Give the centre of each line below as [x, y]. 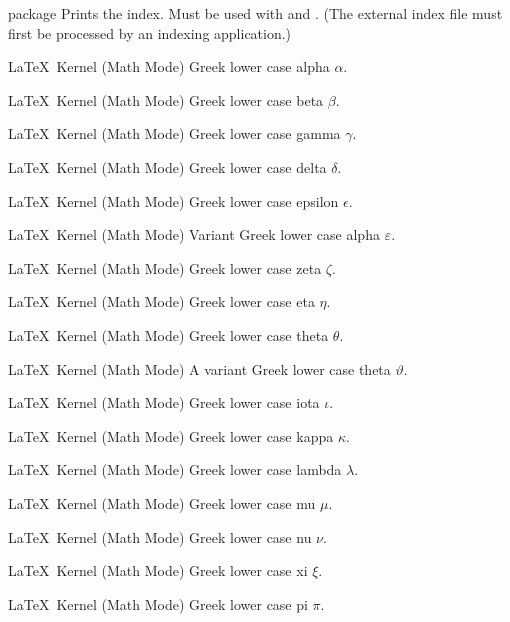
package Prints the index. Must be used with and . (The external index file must [255, 13]
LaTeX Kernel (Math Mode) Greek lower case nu [160, 536]
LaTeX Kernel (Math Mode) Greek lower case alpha [169, 66]
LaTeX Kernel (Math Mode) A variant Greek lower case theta [199, 368]
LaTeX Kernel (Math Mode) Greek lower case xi [158, 570]
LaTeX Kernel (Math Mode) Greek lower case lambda [175, 469]
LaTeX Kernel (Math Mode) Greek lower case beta [166, 99]
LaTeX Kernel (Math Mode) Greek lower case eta [161, 301]
